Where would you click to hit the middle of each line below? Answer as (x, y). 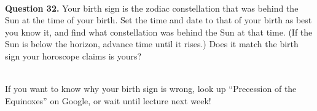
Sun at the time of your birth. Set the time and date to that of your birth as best (158, 20)
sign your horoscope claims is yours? (73, 55)
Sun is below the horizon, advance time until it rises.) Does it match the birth (152, 44)
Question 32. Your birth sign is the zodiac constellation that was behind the (152, 8)
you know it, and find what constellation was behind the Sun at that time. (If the (159, 32)
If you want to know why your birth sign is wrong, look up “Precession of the (151, 89)
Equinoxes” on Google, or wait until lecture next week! (108, 100)
